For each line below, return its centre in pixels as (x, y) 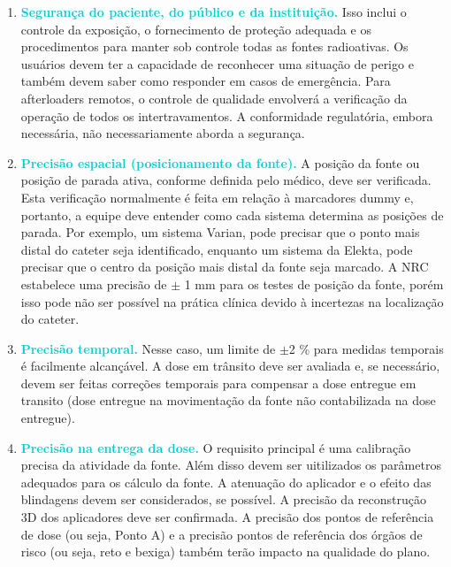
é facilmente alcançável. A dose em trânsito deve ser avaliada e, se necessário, (230, 366)
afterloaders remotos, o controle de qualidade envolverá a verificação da (214, 98)
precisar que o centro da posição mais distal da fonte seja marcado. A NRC (225, 267)
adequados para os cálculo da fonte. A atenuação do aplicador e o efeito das (226, 482)
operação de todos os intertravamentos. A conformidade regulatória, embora (227, 115)
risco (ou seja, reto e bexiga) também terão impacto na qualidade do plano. (225, 552)
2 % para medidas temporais (366, 348)
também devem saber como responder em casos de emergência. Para (206, 81)
